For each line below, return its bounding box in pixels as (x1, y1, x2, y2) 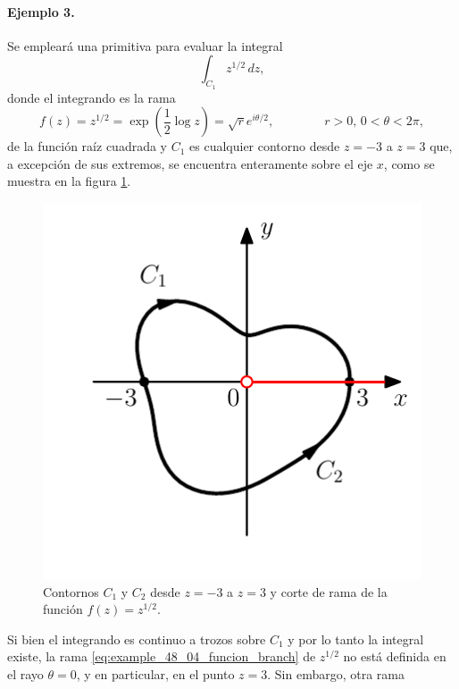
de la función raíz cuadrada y (7, 137, 167, 155)
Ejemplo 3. (7, 2, 75, 21)
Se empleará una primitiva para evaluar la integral (7, 36, 283, 55)
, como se (383, 154, 435, 172)
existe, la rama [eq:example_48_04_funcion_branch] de (7, 647, 316, 666)
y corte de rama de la (270, 582, 388, 601)
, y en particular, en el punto (76, 664, 235, 683)
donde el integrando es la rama (7, 88, 176, 106)
